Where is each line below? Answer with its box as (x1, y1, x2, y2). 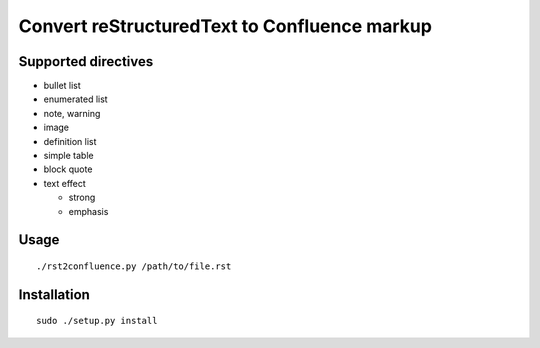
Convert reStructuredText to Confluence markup (18, 15, 432, 37)
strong (68, 191, 96, 204)
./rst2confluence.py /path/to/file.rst (36, 260, 232, 272)
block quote (43, 163, 93, 175)
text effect (43, 177, 87, 189)
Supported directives (18, 53, 154, 70)
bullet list (43, 80, 82, 92)
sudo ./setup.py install (36, 315, 158, 327)
